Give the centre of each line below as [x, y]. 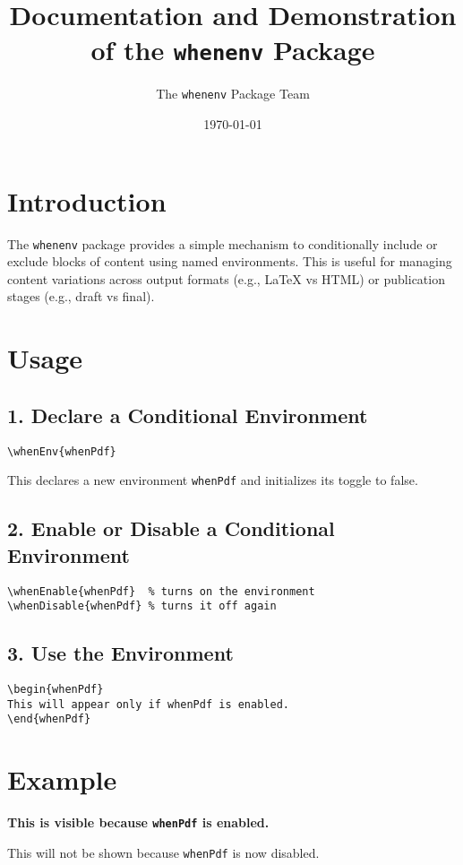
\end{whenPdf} [49, 719]
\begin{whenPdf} [56, 690]
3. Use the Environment [120, 653]
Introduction [87, 200]
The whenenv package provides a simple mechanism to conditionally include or [223, 243]
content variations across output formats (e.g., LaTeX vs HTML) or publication [226, 278]
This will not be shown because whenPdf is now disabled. [163, 852]
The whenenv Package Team [233, 94]
